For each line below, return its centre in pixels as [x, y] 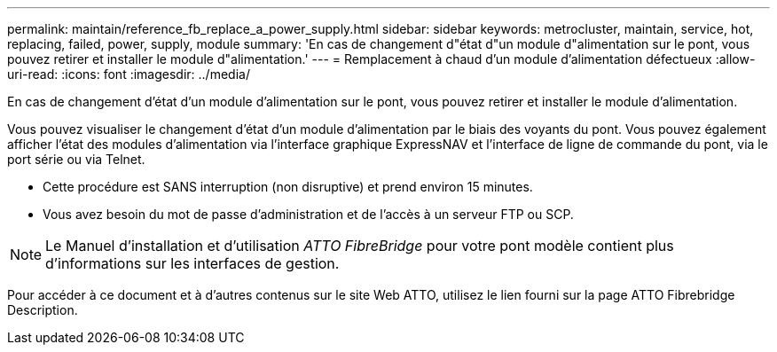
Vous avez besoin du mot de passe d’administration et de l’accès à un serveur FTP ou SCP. [308, 214]
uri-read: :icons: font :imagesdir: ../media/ [129, 74]
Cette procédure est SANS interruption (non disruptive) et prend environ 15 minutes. [288, 187]
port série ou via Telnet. [76, 159]
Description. [43, 310]
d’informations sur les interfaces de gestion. [192, 263]
